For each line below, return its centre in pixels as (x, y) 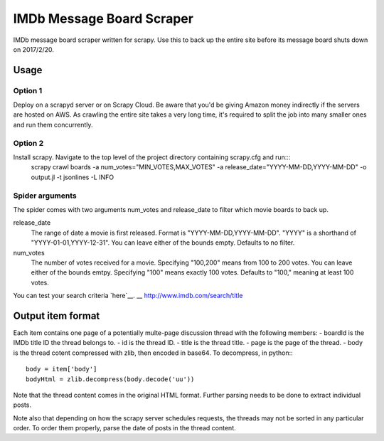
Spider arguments (45, 196)
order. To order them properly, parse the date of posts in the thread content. (124, 428)
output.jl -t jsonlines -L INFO (72, 177)
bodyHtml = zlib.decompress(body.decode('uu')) (110, 379)
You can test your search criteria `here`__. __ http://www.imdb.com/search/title (128, 296)
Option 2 (28, 143)
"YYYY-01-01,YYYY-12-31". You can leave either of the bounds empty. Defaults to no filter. (163, 243)
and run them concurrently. (53, 124)
